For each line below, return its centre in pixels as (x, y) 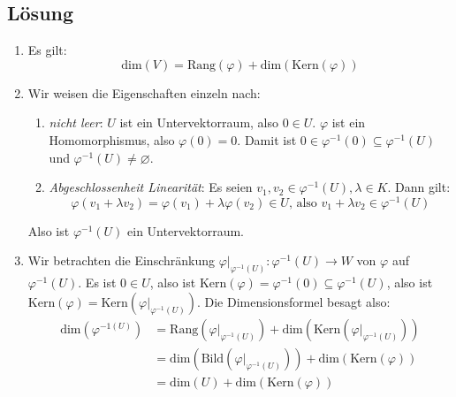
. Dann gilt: (419, 187)
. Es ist (97, 282)
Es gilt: (47, 50)
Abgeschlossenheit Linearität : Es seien (151, 187)
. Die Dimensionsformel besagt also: (293, 301)
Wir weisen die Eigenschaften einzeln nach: (144, 92)
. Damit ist (267, 139)
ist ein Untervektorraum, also (199, 122)
